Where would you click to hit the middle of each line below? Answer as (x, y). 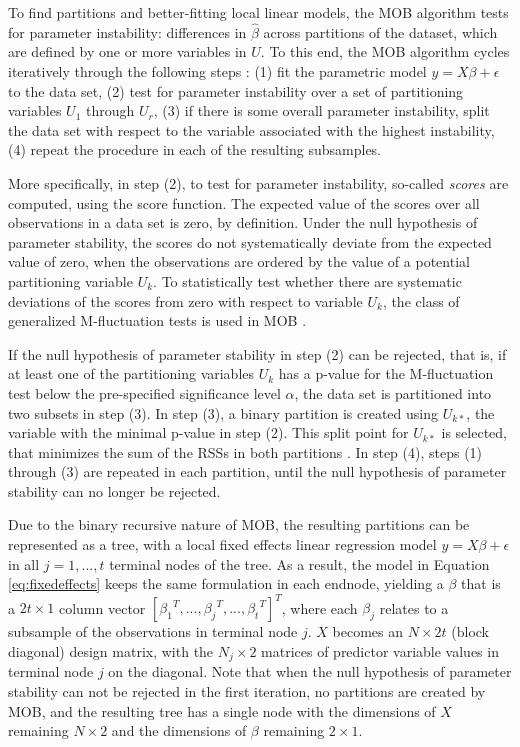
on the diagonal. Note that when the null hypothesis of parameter (310, 671)
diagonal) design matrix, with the (111, 650)
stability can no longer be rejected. (114, 490)
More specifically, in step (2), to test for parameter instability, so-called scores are (258, 182)
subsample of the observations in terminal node (153, 631)
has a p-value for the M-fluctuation (386, 373)
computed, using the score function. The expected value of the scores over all (244, 202)
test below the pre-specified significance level (144, 392)
